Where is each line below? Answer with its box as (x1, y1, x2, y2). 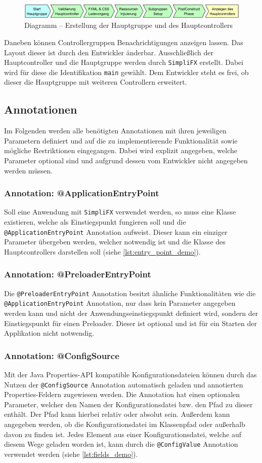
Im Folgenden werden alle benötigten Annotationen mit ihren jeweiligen (4, 125, 227, 136)
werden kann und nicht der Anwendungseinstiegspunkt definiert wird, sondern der (4, 308, 258, 318)
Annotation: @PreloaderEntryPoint (4, 268, 151, 280)
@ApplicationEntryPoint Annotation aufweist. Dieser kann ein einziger (4, 226, 228, 237)
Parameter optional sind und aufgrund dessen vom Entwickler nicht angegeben (4, 155, 248, 165)
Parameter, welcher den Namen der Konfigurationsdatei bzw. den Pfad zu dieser (4, 399, 253, 409)
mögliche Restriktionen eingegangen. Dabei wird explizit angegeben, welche (4, 145, 237, 156)
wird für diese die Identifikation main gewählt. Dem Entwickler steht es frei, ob (4, 66, 249, 77)
